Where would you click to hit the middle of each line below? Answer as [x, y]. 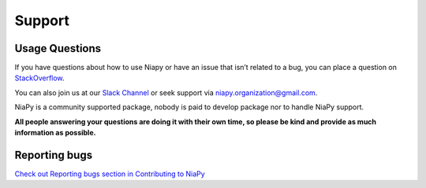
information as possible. [55, 133]
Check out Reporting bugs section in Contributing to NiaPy [110, 174]
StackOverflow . [39, 78]
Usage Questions [58, 48]
